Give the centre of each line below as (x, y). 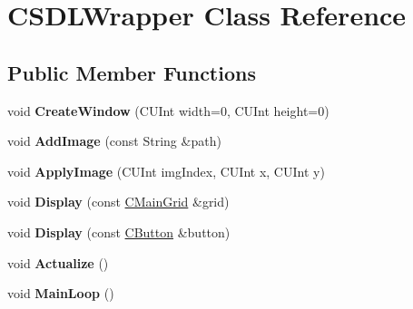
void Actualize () (58, 262)
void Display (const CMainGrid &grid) (118, 202)
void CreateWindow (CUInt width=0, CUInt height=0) (168, 110)
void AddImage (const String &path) (114, 141)
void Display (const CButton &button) (119, 232)
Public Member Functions (132, 72)
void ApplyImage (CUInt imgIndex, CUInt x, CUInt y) (166, 171)
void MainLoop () (61, 293)
